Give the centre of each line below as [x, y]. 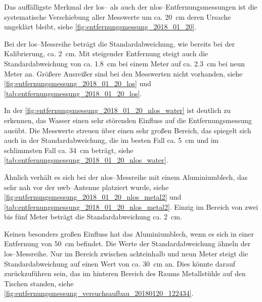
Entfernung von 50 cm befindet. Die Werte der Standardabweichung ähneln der [127, 243]
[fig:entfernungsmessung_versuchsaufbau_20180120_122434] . [99, 293]
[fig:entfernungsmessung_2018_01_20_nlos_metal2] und [93, 197]
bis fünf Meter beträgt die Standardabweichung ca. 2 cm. [93, 217]
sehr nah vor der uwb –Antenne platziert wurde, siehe [86, 187]
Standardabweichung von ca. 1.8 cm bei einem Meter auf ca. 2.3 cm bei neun [125, 63]
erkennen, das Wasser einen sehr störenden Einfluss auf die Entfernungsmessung [128, 120]
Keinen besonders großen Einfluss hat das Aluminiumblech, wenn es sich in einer [129, 233]
